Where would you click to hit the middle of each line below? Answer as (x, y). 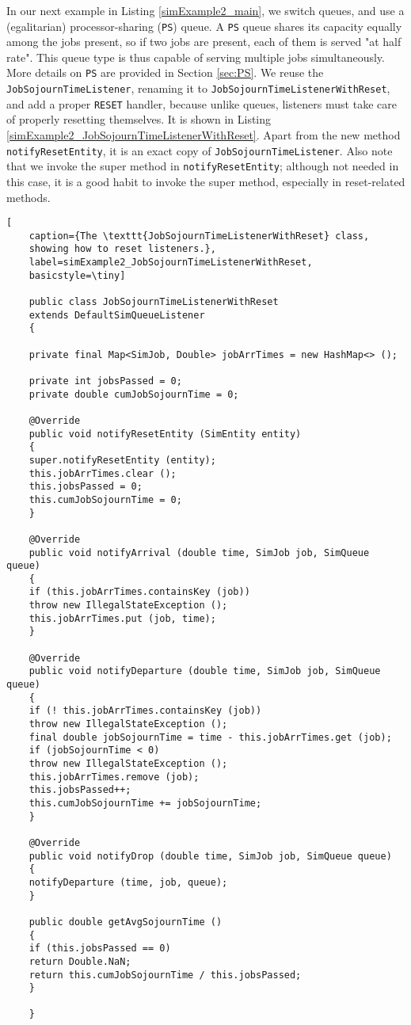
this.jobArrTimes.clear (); (103, 473)
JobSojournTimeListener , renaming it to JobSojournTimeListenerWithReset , (198, 88)
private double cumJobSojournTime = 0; (134, 394)
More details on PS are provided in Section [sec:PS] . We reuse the (165, 72)
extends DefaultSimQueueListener (117, 315)
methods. (29, 197)
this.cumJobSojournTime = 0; (105, 499)
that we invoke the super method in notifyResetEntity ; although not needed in (203, 166)
